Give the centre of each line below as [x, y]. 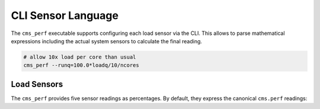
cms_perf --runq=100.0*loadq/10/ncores [81, 65]
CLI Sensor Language [65, 15]
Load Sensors [37, 84]
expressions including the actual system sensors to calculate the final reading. [107, 41]
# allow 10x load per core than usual [80, 57]
